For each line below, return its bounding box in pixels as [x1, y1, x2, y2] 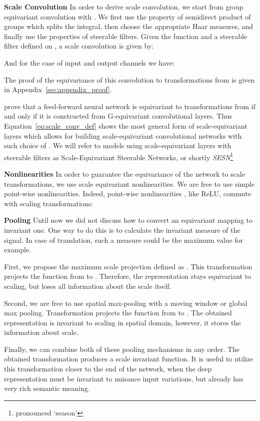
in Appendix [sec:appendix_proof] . [4, 84, 112, 95]
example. [4, 244, 31, 255]
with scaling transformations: [4, 198, 93, 208]
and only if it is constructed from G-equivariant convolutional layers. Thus [4, 111, 232, 121]
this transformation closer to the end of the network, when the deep [4, 363, 212, 374]
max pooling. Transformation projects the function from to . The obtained [4, 307, 232, 318]
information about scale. [4, 327, 78, 337]
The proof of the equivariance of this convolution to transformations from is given [4, 74, 255, 85]
